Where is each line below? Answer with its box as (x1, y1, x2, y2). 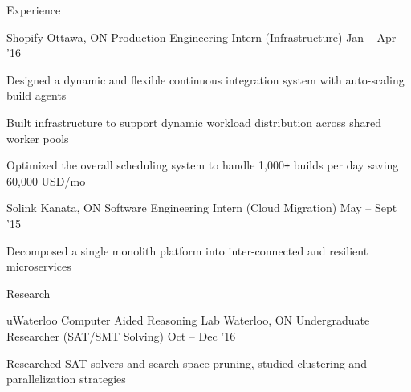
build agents (6, 87, 67, 104)
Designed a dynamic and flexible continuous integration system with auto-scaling (6, 71, 405, 88)
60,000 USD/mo (6, 172, 86, 189)
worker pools (6, 129, 69, 146)
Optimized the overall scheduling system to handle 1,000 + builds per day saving (6, 157, 399, 174)
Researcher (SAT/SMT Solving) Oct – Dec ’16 (6, 327, 236, 344)
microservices (6, 258, 71, 275)
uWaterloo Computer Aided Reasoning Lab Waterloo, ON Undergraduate (6, 312, 370, 329)
